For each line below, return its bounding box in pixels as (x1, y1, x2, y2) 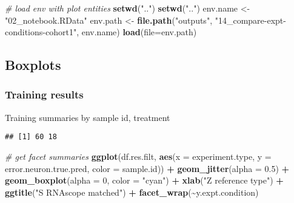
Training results (5, 87, 84, 102)
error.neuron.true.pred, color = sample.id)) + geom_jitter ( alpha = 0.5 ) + (5, 162, 290, 174)
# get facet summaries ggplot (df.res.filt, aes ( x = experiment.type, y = (5, 150, 272, 163)
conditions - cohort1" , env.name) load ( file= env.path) (5, 26, 197, 38)
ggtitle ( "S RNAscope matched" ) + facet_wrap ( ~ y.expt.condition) (5, 185, 259, 198)
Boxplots (5, 55, 61, 74)
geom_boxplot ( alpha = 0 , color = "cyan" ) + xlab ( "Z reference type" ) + (5, 174, 284, 187)
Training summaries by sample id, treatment (5, 111, 170, 123)
